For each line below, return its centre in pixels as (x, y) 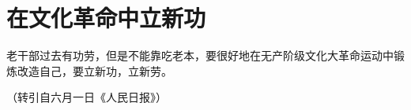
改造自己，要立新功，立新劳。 (94, 70)
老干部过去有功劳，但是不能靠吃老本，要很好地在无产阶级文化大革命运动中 (200, 55)
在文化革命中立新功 (106, 18)
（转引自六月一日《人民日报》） (87, 97)
